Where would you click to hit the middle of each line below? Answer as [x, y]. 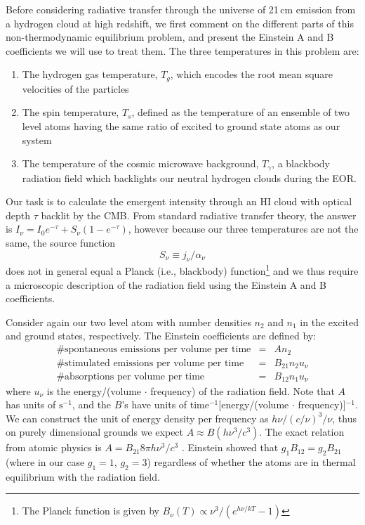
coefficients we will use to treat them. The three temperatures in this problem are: [182, 50]
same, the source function [61, 243]
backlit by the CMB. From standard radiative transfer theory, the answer [199, 215]
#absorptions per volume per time [131, 377]
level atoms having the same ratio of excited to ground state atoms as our [181, 126]
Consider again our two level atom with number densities [128, 322]
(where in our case [45, 462]
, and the [92, 404]
